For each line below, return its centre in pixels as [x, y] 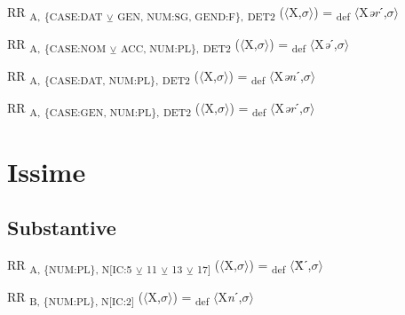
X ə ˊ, [326, 44]
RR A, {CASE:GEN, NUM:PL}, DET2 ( [104, 109]
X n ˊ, [230, 297]
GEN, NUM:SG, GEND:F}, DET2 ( [201, 13]
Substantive [62, 228]
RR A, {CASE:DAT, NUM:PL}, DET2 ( [103, 77]
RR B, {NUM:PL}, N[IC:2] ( [75, 298]
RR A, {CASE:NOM [57, 45]
